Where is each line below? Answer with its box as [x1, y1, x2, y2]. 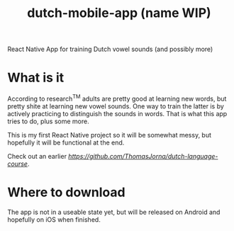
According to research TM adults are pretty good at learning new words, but [7, 94, 227, 103]
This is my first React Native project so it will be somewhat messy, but [7, 130, 211, 139]
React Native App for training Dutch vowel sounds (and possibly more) [7, 45, 213, 54]
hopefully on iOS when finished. [7, 215, 101, 224]
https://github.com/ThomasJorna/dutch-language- [68, 152, 218, 160]
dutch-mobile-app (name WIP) [27, 5, 211, 21]
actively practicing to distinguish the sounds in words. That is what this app [7, 109, 228, 118]
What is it [7, 69, 65, 86]
